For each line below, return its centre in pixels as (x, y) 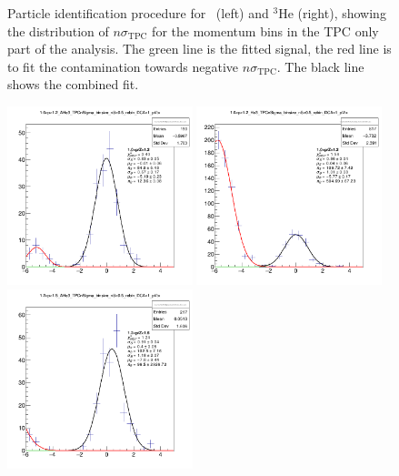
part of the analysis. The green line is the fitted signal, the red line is (199, 49)
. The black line (320, 66)
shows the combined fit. (73, 84)
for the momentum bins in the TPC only (265, 30)
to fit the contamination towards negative (123, 66)
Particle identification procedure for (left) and (138, 13)
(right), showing (342, 13)
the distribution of (58, 30)
